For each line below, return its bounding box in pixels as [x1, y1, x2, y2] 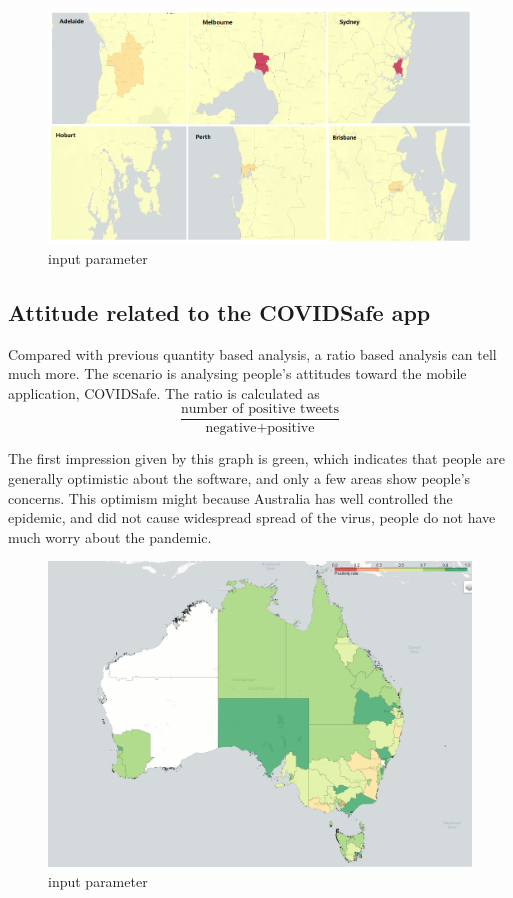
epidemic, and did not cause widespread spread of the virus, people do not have [8, 507, 496, 528]
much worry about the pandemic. [8, 526, 212, 547]
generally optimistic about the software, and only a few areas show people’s [8, 468, 471, 489]
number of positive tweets [180, 402, 340, 417]
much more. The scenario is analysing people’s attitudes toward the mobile [8, 363, 467, 384]
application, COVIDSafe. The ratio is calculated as [8, 382, 320, 403]
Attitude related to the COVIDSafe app [8, 296, 431, 327]
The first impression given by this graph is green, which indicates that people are [8, 448, 505, 469]
